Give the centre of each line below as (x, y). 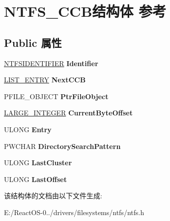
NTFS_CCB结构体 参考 (85, 11)
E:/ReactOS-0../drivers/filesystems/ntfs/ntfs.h (74, 212)
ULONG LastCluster (38, 163)
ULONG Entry (28, 129)
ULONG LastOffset (35, 179)
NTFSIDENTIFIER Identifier (51, 63)
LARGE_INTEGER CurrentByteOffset (68, 113)
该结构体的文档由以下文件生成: (53, 196)
